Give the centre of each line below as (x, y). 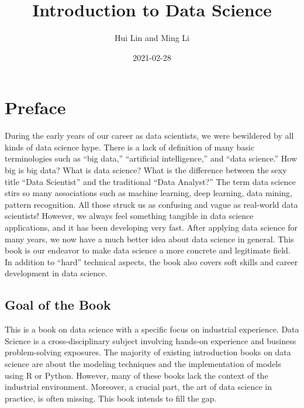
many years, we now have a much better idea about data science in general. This (149, 239)
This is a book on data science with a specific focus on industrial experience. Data (152, 329)
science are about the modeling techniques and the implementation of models (143, 363)
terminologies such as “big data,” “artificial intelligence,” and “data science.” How (151, 158)
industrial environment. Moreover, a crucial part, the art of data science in (139, 387)
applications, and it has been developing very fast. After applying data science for (151, 227)
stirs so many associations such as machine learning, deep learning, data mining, (148, 193)
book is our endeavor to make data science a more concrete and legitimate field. (148, 250)
